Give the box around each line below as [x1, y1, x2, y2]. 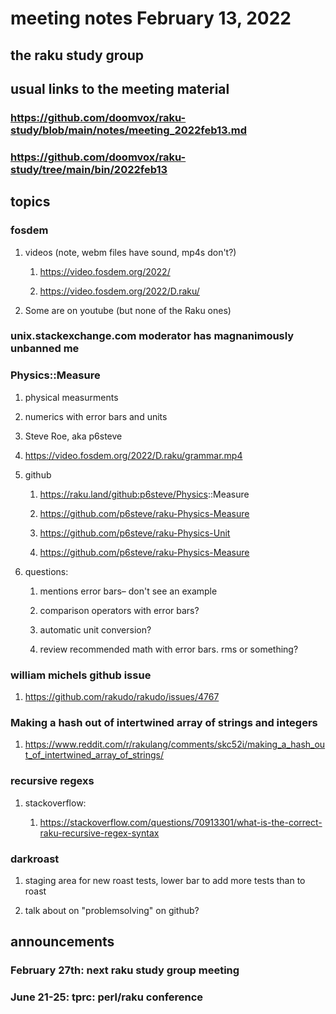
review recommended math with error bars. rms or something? [39, 643, 299, 655]
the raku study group [10, 47, 145, 64]
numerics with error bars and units [24, 410, 168, 422]
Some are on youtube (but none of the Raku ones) [24, 304, 232, 316]
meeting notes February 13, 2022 [10, 7, 292, 30]
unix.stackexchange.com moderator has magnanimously [10, 329, 295, 343]
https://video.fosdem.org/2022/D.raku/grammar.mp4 [24, 449, 243, 461]
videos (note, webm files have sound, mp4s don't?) [24, 246, 237, 258]
